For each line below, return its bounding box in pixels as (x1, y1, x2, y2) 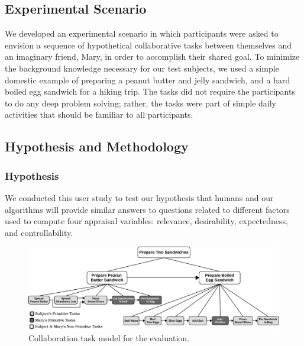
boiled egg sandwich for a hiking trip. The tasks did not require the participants (5, 85, 295, 98)
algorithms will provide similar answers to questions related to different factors (5, 203, 290, 215)
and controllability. (5, 226, 73, 238)
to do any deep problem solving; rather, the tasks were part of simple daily (5, 96, 277, 109)
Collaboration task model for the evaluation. (28, 331, 190, 344)
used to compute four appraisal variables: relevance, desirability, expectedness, (5, 215, 288, 227)
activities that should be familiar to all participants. (5, 108, 193, 121)
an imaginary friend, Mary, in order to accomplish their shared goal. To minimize (5, 50, 300, 63)
